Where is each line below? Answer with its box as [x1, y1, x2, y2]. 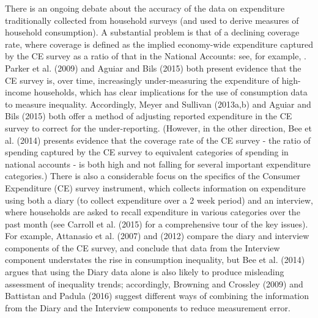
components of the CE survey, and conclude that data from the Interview [5, 241, 280, 254]
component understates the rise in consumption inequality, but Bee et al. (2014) [5, 253, 305, 266]
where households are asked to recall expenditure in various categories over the [5, 205, 300, 218]
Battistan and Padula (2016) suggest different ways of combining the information [5, 289, 309, 302]
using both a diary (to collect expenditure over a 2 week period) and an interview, [5, 193, 313, 206]
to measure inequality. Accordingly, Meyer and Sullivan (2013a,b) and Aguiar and [5, 97, 311, 110]
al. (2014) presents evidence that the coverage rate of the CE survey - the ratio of [5, 133, 311, 146]
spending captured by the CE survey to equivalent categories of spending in [5, 146, 289, 158]
